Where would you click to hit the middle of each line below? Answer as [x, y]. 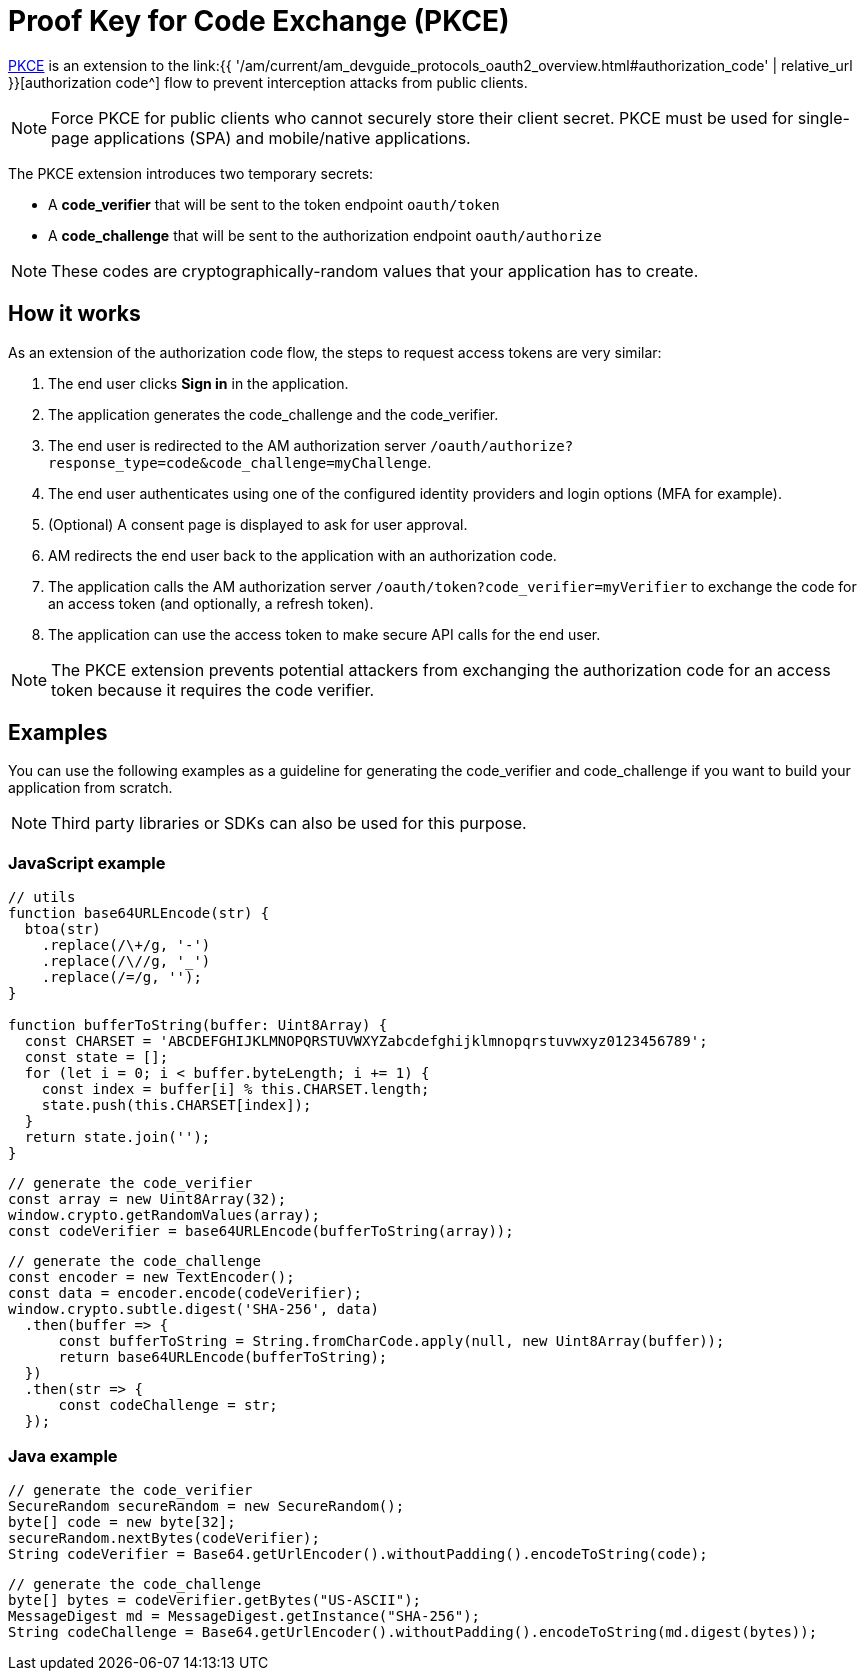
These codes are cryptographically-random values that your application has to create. [375, 270]
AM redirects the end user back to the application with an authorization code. [302, 555]
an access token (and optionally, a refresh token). [211, 603]
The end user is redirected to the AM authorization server [237, 445]
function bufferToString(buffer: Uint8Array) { [198, 1025]
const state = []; [96, 1057]
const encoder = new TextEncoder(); [151, 1277]
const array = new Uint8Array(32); [147, 1199]
